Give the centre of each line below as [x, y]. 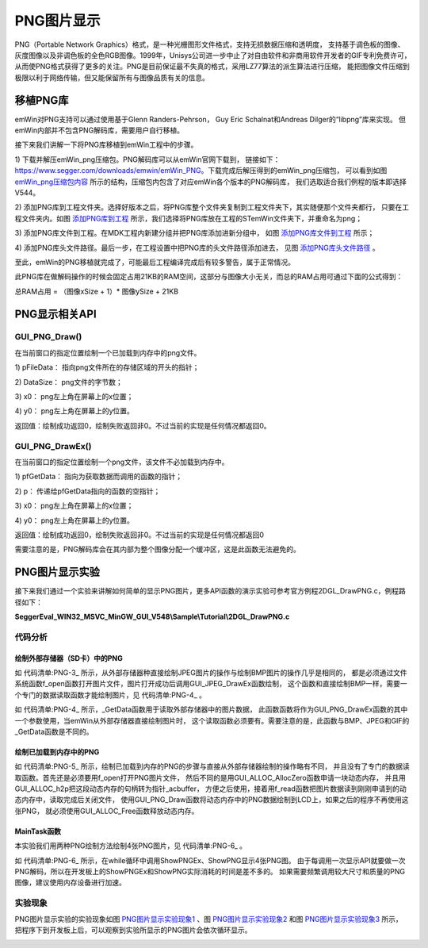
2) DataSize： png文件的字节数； [69, 382]
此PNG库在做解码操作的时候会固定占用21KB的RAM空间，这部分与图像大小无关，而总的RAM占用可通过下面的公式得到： [209, 277]
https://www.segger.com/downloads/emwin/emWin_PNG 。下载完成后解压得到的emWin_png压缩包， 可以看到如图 [201, 171]
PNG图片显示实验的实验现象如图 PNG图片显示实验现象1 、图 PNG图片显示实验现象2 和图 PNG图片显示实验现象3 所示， [209, 919]
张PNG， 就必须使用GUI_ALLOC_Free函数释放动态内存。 [107, 811]
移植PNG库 [42, 100]
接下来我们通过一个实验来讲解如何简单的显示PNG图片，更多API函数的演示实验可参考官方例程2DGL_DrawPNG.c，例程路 [210, 591]
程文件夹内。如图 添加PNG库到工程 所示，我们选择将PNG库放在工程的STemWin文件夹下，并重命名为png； [189, 218]
